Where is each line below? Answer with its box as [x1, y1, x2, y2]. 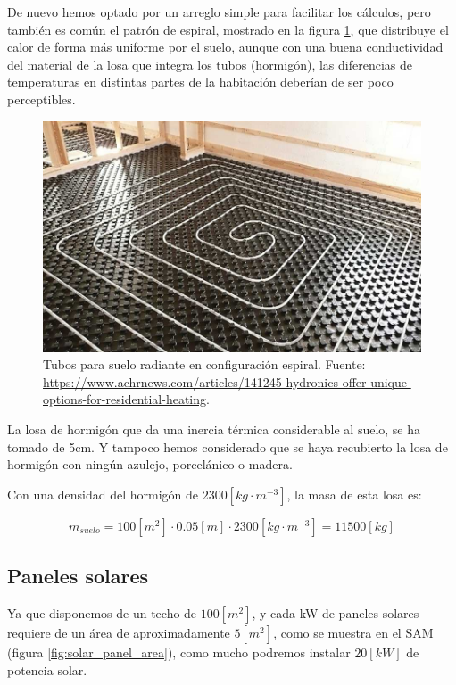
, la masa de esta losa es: [286, 484, 422, 503]
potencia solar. [7, 660, 87, 679]
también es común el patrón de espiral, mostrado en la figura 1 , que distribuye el [7, 20, 449, 38]
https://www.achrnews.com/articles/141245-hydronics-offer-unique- [43, 372, 411, 391]
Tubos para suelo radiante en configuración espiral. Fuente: [43, 355, 366, 374]
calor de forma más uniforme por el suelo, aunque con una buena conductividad [7, 37, 444, 56]
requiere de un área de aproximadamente [7, 623, 230, 642]
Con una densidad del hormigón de [7, 484, 199, 503]
